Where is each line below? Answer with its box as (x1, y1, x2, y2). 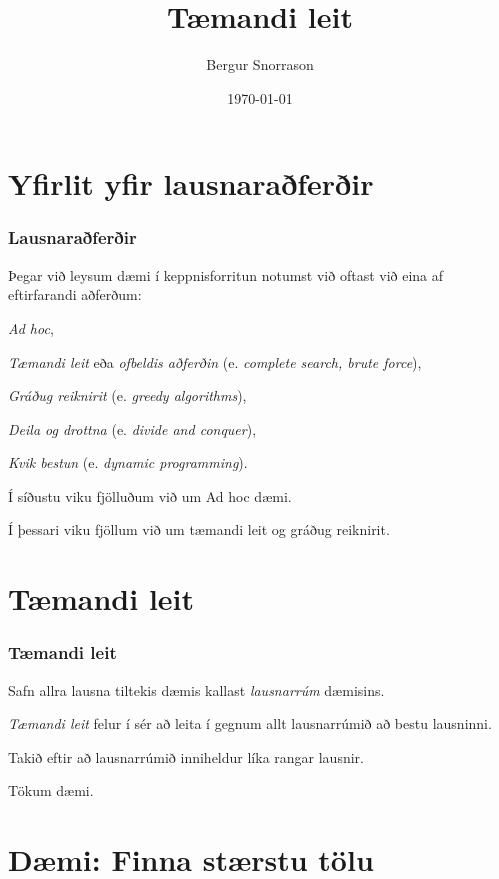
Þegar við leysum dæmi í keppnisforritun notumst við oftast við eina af (8, 264, 444, 285)
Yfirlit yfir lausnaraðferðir (8, 163, 374, 204)
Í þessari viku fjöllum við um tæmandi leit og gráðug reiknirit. (8, 519, 390, 540)
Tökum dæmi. (8, 780, 94, 801)
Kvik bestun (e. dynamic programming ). (8, 452, 248, 473)
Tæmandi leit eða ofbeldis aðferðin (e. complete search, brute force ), (8, 351, 422, 372)
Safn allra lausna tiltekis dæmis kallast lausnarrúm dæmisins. (8, 679, 385, 700)
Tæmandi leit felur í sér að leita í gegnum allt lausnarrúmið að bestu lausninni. (8, 713, 492, 734)
